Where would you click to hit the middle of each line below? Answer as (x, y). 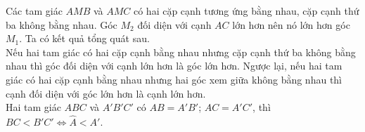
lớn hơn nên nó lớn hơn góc (291, 24)
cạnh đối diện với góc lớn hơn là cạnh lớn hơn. (106, 93)
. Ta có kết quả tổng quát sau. (84, 38)
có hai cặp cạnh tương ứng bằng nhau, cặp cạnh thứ (246, 11)
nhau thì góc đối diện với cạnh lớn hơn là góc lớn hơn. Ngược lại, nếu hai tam (174, 66)
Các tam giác (34, 11)
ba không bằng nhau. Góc (62, 24)
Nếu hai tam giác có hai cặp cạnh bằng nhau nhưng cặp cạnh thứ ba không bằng (181, 52)
